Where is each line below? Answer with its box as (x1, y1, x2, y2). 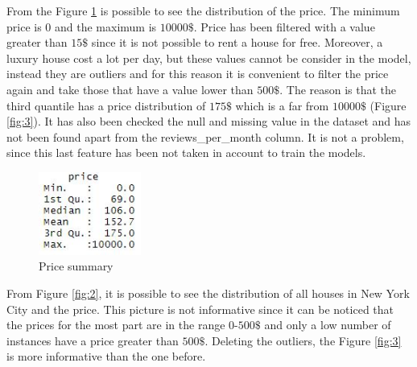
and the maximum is (54, 18, 157, 35)
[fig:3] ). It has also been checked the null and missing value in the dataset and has (6, 113, 411, 130)
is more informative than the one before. (6, 348, 206, 365)
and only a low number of (264, 316, 391, 333)
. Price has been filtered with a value (193, 18, 375, 35)
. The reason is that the (279, 80, 397, 97)
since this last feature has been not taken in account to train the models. (6, 144, 366, 161)
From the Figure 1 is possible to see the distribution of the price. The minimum (6, 2, 400, 19)
